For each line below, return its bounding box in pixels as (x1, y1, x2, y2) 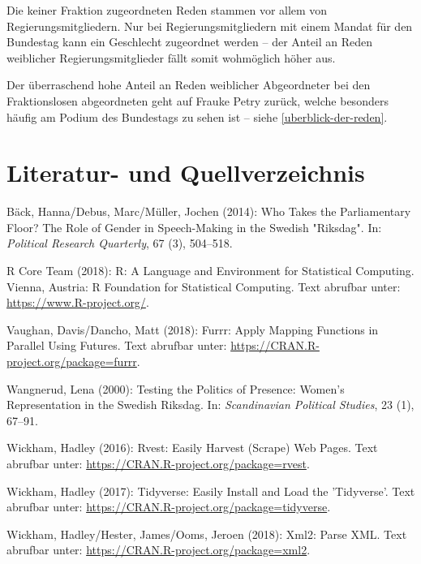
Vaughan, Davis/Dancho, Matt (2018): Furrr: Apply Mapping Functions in (6, 321, 379, 338)
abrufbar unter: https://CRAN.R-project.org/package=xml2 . (6, 541, 311, 558)
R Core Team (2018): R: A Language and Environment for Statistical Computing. (6, 262, 415, 279)
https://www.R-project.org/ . (6, 294, 149, 311)
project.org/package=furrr (6, 353, 137, 370)
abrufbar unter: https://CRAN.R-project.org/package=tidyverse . (6, 498, 331, 515)
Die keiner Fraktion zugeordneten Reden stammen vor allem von (6, 2, 328, 18)
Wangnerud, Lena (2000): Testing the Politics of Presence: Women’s (6, 380, 345, 397)
